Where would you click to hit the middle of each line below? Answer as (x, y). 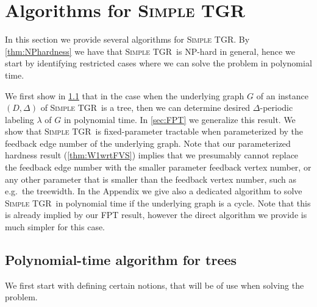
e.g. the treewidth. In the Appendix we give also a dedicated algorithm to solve (154, 191)
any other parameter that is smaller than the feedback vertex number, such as (151, 179)
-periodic (276, 108)
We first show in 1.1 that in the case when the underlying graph (125, 95)
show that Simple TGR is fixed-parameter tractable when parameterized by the (154, 131)
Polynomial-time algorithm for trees (121, 260)
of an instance (282, 95)
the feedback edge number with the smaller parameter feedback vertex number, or (158, 167)
